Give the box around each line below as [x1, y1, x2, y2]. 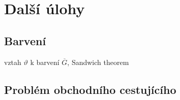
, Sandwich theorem [67, 56, 129, 67]
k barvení [30, 56, 59, 67]
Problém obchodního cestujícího [4, 81, 176, 97]
